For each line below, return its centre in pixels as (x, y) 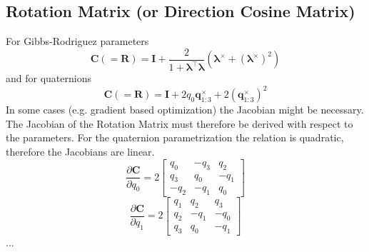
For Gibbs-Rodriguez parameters (77, 41)
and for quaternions (49, 78)
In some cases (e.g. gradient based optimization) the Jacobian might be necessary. (185, 110)
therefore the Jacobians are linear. (80, 152)
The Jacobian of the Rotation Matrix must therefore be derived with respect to (180, 123)
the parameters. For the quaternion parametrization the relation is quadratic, (175, 137)
